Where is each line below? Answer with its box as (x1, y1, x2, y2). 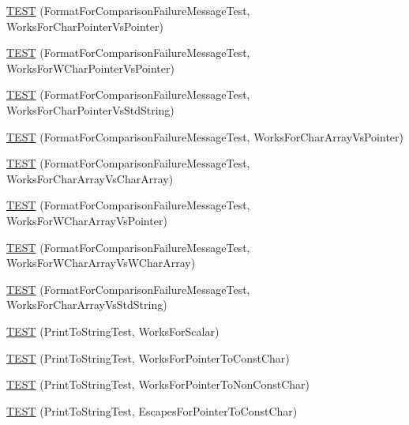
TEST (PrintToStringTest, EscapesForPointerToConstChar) (6, 402, 298, 419)
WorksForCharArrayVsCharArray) (6, 170, 174, 186)
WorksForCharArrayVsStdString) (6, 296, 167, 313)
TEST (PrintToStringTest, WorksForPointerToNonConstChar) (6, 376, 310, 393)
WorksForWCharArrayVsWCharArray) (6, 254, 196, 271)
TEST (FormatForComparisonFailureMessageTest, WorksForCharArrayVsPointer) (6, 128, 403, 145)
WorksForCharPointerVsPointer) (6, 17, 163, 34)
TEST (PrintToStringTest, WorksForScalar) (6, 322, 220, 339)
